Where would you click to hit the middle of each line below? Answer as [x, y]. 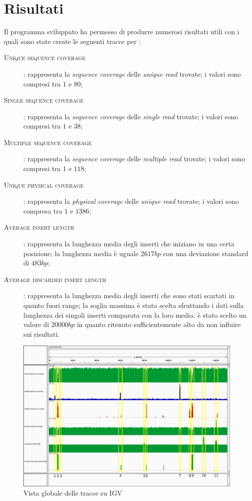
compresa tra [43, 210]
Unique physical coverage [44, 185]
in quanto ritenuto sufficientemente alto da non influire [159, 324]
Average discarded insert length [55, 279]
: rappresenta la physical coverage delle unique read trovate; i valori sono [131, 201]
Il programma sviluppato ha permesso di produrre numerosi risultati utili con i [122, 32]
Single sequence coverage [44, 100]
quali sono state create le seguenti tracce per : [72, 41]
